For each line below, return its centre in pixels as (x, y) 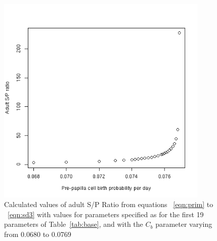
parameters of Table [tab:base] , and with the (74, 224)
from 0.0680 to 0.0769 (38, 234)
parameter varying (184, 224)
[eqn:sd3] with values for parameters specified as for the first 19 (106, 214)
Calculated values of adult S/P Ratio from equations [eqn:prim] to (109, 204)
